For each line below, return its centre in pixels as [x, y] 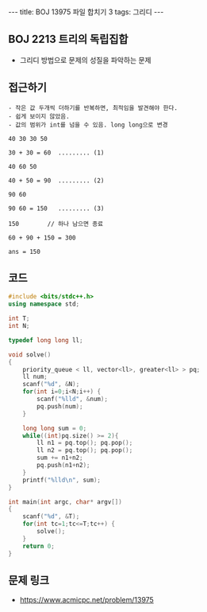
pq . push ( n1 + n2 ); [63, 466]
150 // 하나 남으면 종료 [56, 224]
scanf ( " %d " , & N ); [51, 384]
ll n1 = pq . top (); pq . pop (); [85, 443]
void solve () [30, 355]
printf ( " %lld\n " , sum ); [62, 480]
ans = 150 [25, 251]
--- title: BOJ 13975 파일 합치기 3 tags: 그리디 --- [86, 12]
